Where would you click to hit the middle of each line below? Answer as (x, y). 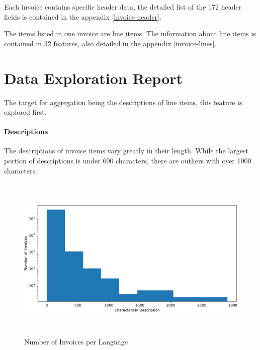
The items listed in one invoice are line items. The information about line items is (130, 33)
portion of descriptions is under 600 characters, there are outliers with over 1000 (128, 161)
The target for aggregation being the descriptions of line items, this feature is (123, 102)
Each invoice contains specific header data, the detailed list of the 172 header (123, 7)
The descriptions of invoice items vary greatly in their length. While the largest (126, 151)
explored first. (25, 112)
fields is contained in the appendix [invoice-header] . (83, 16)
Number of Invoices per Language (76, 342)
